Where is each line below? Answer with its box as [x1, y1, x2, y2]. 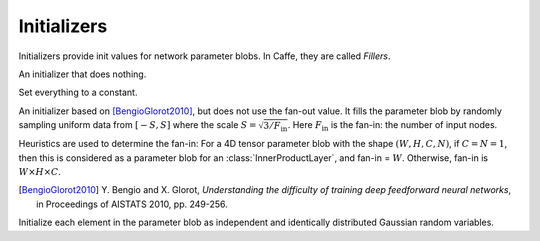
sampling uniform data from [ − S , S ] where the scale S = [18, 119, 257, 131]
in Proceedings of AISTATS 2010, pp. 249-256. [36, 198, 229, 210]
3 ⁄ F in [263, 120, 288, 134]
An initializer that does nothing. [18, 68, 147, 80]
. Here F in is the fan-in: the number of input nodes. [287, 119, 498, 133]
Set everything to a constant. [18, 86, 138, 99]
